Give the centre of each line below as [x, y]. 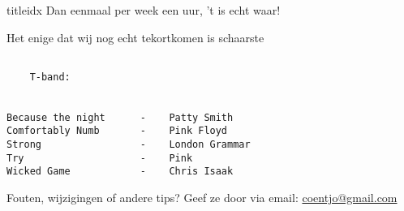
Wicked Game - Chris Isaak [120, 172]
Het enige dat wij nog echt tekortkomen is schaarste [135, 37]
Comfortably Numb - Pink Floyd [117, 131]
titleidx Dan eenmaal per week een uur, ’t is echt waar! [144, 10]
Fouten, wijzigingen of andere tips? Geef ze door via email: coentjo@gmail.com [202, 198]
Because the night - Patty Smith [120, 117]
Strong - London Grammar [129, 145]
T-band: [50, 77]
